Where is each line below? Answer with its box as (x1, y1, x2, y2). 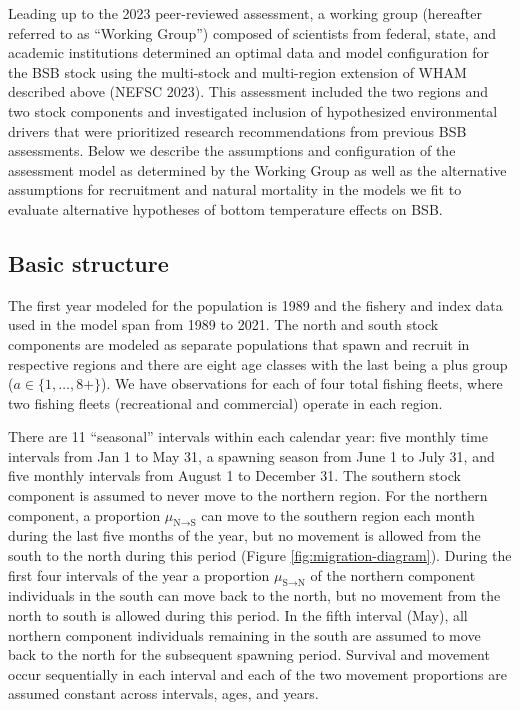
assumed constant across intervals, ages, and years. (8, 683, 319, 704)
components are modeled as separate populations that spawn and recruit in (8, 333, 470, 354)
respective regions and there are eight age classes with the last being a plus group (8, 353, 508, 374)
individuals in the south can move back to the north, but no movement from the (8, 585, 501, 606)
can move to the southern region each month (201, 504, 475, 525)
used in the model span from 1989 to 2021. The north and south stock (8, 314, 439, 335)
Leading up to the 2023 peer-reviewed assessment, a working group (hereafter (8, 3, 482, 23)
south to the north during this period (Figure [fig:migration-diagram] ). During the (8, 545, 512, 566)
